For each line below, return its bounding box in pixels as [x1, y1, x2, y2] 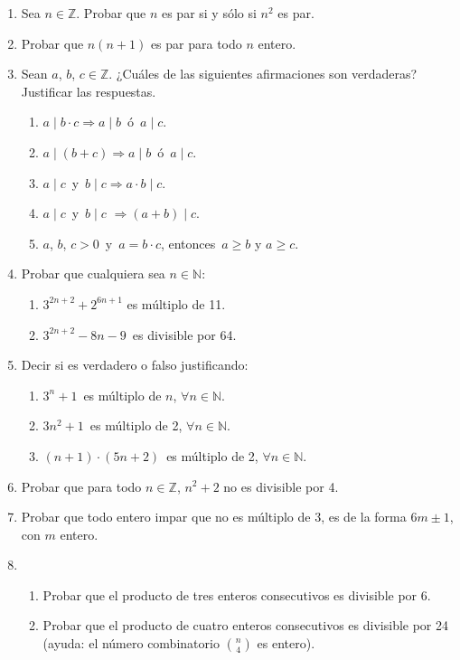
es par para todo [150, 33, 242, 52]
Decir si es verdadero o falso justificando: [21, 355, 249, 374]
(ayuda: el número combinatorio [42, 634, 220, 653]
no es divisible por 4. [223, 476, 339, 495]
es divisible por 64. [132, 325, 237, 344]
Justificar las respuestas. [21, 81, 156, 100]
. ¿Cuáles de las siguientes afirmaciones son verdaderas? [108, 64, 418, 83]
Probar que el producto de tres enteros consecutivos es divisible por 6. [42, 585, 431, 604]
